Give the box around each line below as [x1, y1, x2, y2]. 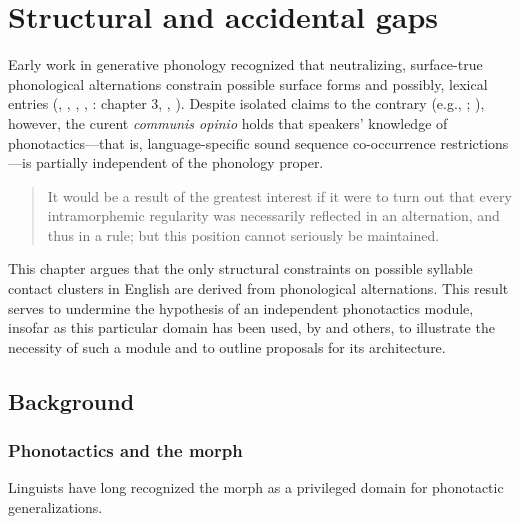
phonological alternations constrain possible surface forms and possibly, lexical [8, 73, 488, 94]
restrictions [440, 132, 509, 153]
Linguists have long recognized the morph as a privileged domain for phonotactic [8, 477, 504, 498]
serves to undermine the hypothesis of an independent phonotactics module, [8, 297, 474, 318]
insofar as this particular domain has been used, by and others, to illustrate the [8, 317, 495, 338]
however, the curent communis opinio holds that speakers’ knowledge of [8, 112, 448, 133]
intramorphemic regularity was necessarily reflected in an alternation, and [47, 205, 500, 226]
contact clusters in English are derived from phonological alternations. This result [8, 278, 509, 299]
